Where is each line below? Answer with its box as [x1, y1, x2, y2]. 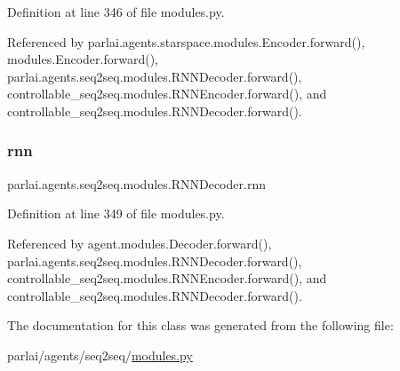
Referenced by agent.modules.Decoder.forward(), [7, 233, 272, 252]
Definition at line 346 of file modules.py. [7, 3, 225, 20]
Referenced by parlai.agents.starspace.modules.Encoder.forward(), [7, 32, 365, 51]
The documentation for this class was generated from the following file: [7, 316, 394, 335]
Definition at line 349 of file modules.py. [7, 204, 225, 223]
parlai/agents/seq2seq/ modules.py [7, 345, 193, 364]
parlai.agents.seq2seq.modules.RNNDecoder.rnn [7, 174, 266, 193]
